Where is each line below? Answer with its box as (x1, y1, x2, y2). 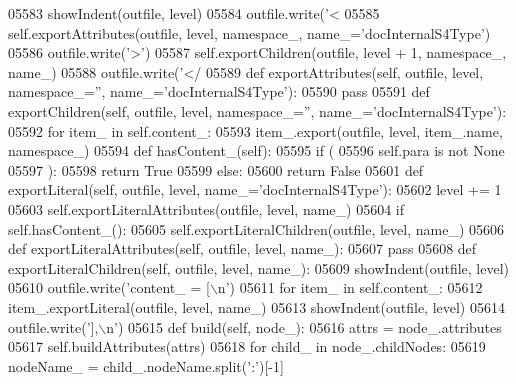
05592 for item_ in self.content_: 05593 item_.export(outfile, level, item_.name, (8, 120, 503, 141)
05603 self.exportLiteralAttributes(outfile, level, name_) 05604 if (8, 198, 404, 219)
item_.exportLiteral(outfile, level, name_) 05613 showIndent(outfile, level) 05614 (8, 296, 505, 317)
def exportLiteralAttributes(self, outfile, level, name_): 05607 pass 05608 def (8, 238, 477, 259)
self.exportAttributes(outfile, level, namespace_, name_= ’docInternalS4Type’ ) (8, 22, 491, 43)
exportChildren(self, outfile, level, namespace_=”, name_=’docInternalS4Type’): (8, 100, 507, 121)
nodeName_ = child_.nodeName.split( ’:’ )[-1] (8, 355, 284, 376)
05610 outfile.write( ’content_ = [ (8, 277, 210, 298)
